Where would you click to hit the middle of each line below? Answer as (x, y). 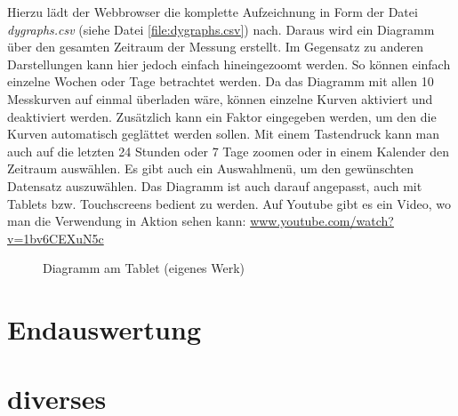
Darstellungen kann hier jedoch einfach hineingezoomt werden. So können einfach (229, 64)
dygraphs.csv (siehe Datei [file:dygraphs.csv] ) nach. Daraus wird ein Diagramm (221, 29)
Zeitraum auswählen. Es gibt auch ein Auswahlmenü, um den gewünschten (211, 168)
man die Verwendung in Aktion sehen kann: (127, 221)
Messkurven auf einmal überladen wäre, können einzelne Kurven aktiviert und (220, 98)
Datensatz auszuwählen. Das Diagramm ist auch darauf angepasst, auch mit (215, 185)
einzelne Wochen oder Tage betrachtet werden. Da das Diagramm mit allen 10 (221, 81)
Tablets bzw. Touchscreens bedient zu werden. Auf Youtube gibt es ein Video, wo (229, 203)
